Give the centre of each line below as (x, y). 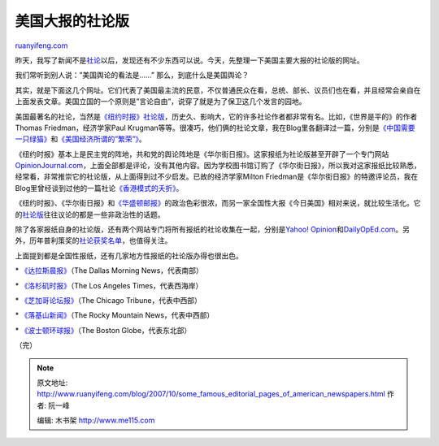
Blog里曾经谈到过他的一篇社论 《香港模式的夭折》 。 (99, 188)
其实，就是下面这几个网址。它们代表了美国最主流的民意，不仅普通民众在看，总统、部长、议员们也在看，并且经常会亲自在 (218, 90)
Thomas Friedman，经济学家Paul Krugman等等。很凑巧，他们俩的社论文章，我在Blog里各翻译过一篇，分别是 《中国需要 (215, 128)
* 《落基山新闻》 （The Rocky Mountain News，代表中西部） (115, 315)
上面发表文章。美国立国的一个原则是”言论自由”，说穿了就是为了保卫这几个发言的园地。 (161, 102)
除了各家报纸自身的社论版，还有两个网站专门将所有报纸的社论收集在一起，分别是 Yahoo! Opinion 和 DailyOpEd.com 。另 (213, 229)
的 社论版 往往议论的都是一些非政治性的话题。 (90, 214)
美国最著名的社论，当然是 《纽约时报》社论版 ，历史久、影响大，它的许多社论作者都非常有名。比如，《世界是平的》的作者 (216, 116)
